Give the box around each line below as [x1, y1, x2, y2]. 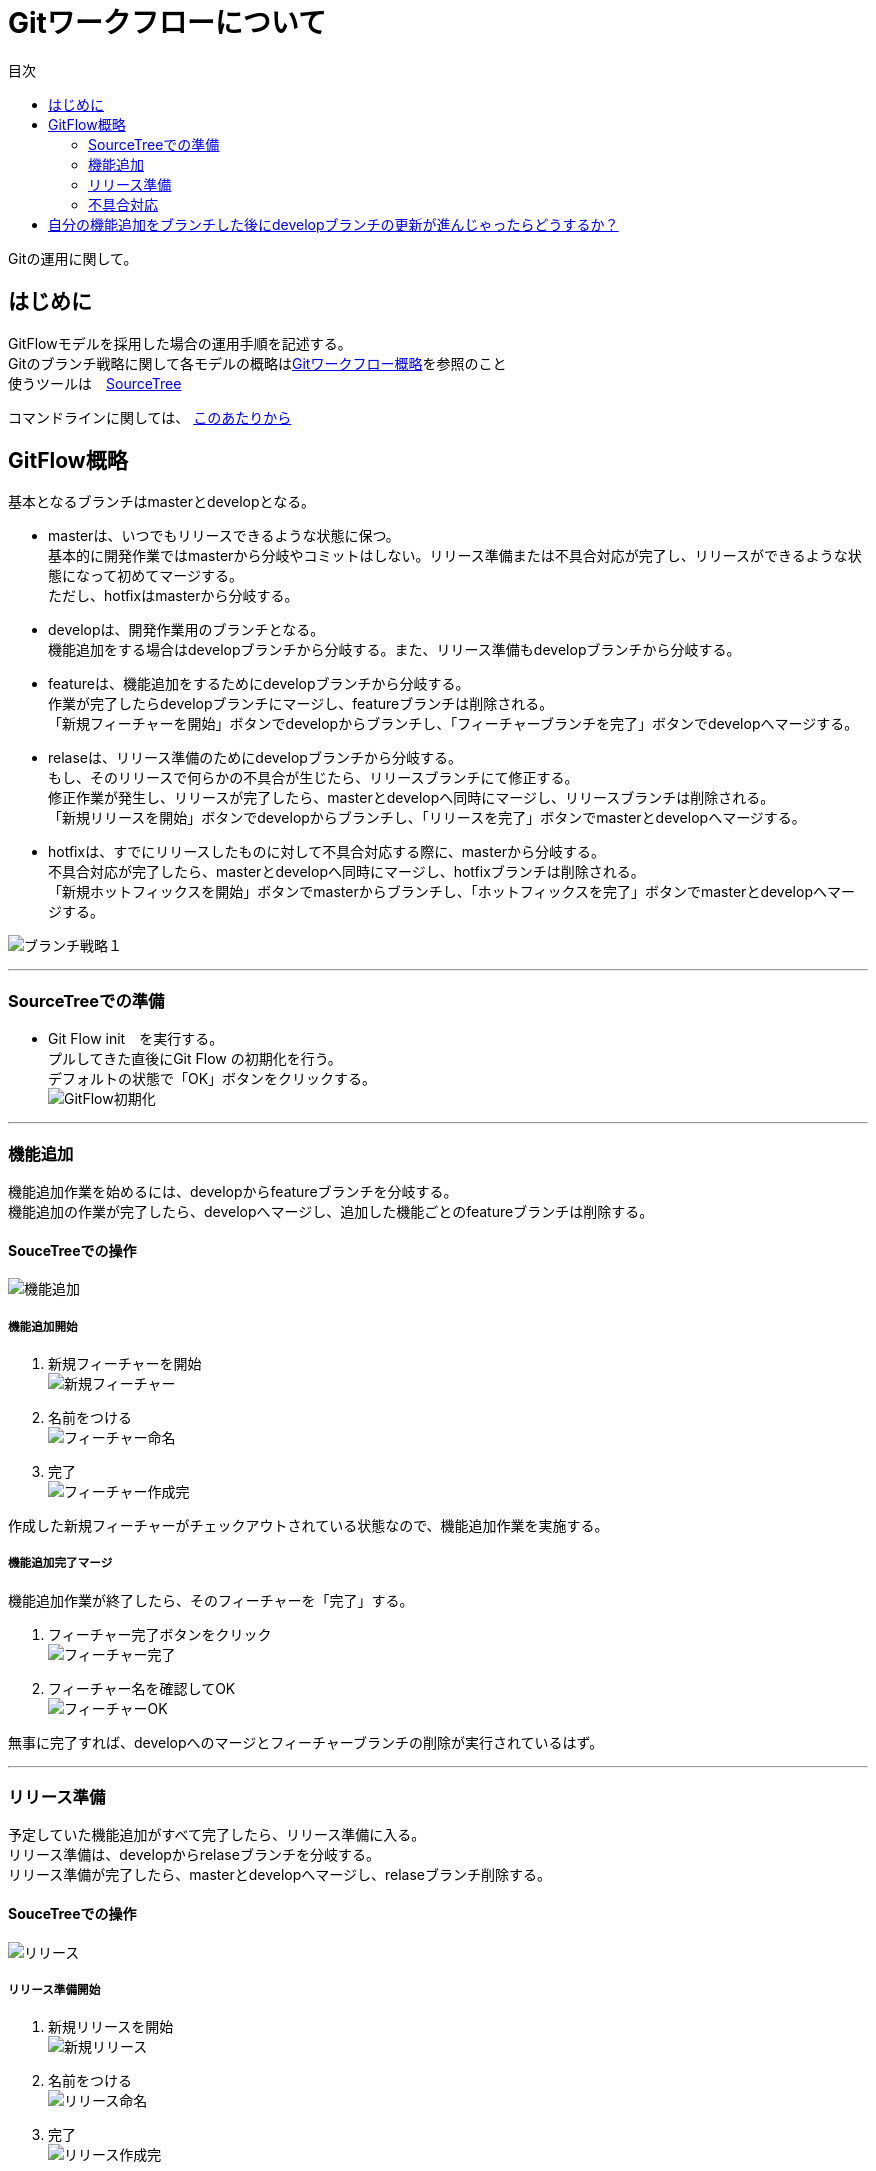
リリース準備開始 [8, 1983, 101, 1998]
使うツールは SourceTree [8, 374, 182, 392]
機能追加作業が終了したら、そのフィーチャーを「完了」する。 [8, 1591, 414, 1609]
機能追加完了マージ [8, 1556, 113, 1571]
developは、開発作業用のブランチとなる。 [48, 621, 325, 639]
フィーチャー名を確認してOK [48, 1679, 236, 1697]
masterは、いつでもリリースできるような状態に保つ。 [48, 527, 400, 545]
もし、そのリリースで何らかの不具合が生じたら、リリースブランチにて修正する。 [48, 769, 579, 787]
